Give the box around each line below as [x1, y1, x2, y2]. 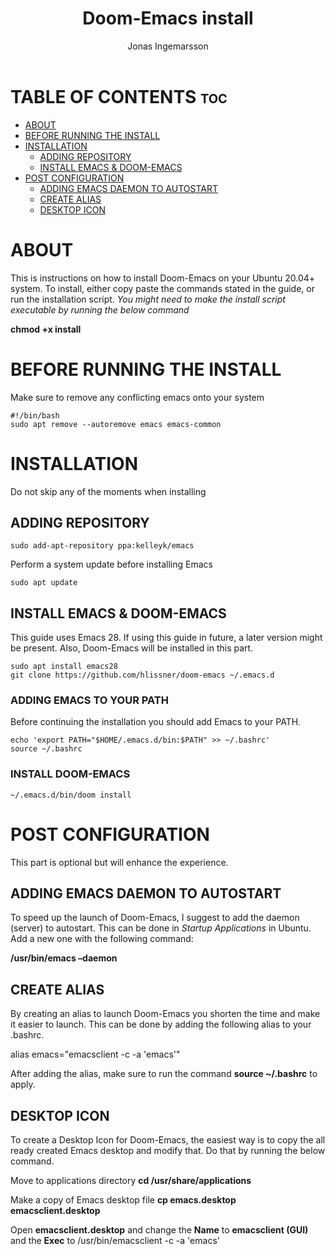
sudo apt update [10, 578, 78, 588]
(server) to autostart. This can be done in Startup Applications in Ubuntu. [10, 922, 312, 934]
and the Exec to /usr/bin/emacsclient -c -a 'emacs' [10, 1235, 220, 1247]
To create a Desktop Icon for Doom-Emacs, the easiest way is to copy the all [10, 1134, 326, 1146]
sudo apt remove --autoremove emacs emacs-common [10, 419, 222, 429]
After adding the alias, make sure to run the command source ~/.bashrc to [10, 1068, 318, 1080]
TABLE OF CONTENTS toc [10, 85, 228, 108]
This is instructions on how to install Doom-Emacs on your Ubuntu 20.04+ [10, 272, 316, 284]
